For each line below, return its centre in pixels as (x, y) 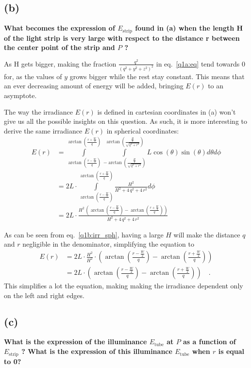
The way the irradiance (39, 111)
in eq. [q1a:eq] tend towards (198, 63)
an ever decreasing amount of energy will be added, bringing (94, 86)
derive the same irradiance (43, 130)
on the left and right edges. (44, 295)
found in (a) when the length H (189, 28)
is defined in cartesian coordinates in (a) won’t (167, 111)
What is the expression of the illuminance (75, 342)
